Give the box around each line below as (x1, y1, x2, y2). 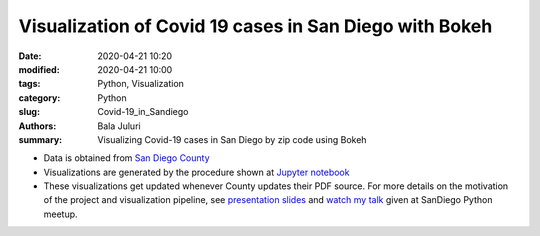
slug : (18, 106, 40, 118)
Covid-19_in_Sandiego (97, 106, 189, 118)
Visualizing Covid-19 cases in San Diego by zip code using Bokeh (97, 133, 367, 145)
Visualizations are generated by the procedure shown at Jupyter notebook (43, 166, 350, 178)
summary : (18, 133, 63, 145)
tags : (18, 78, 41, 90)
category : (18, 91, 61, 104)
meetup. (43, 208, 79, 220)
